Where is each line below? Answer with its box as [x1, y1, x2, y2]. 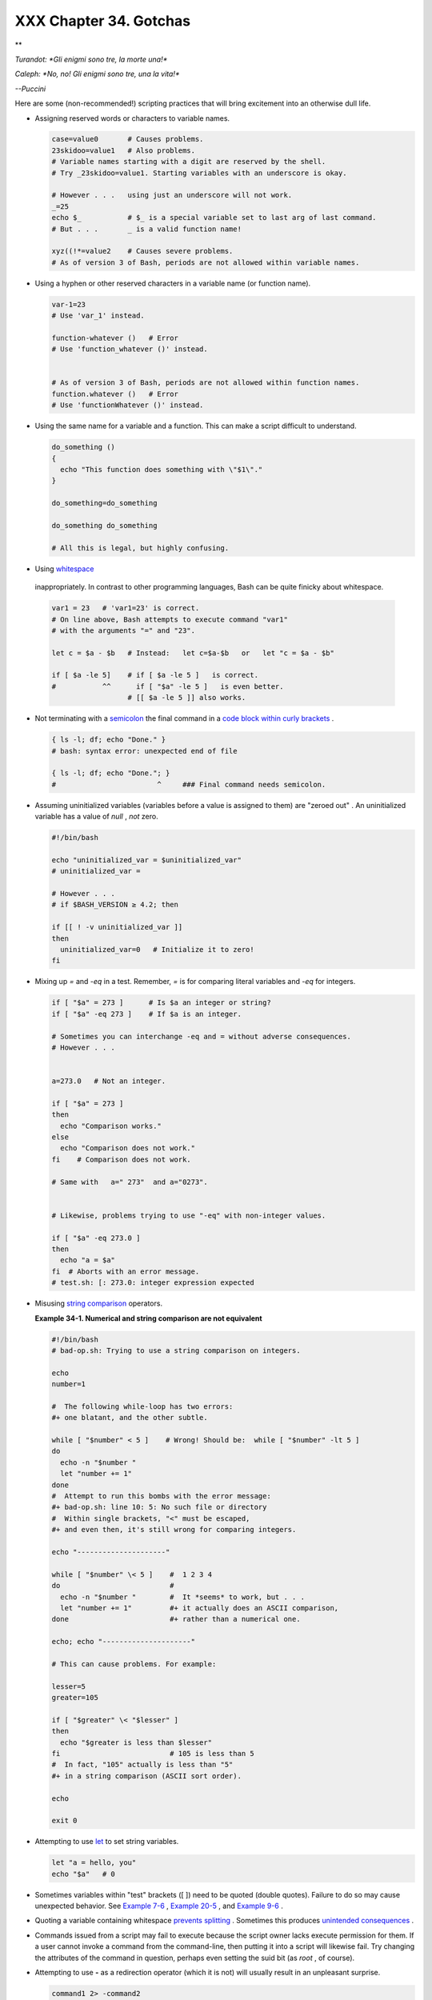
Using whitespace [34, 564, 94, 574]
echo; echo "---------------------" [51, 1637, 196, 1646]
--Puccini [14, 84, 46, 94]
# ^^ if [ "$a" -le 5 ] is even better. [51, 682, 284, 691]
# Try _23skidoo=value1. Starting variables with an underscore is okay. [51, 168, 347, 178]
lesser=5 [51, 1682, 86, 1691]
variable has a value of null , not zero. [34, 812, 159, 822]
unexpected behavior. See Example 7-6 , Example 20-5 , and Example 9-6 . [34, 1901, 284, 1911]
